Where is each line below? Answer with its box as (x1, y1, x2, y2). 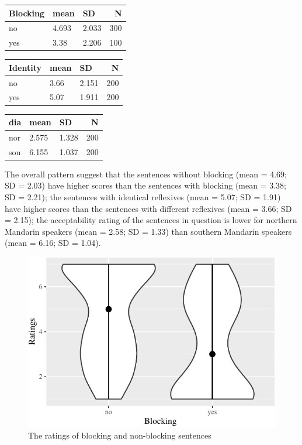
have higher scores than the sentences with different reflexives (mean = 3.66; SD (5, 202, 292, 214)
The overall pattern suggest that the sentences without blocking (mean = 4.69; (5, 167, 287, 180)
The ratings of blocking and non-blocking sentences (28, 429, 211, 441)
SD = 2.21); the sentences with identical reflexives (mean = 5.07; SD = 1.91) (5, 191, 281, 203)
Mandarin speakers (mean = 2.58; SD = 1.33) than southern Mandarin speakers (5, 225, 292, 237)
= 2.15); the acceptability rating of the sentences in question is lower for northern (5, 214, 297, 226)
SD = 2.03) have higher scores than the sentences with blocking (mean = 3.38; (5, 179, 286, 191)
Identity (9, 61, 41, 73)
